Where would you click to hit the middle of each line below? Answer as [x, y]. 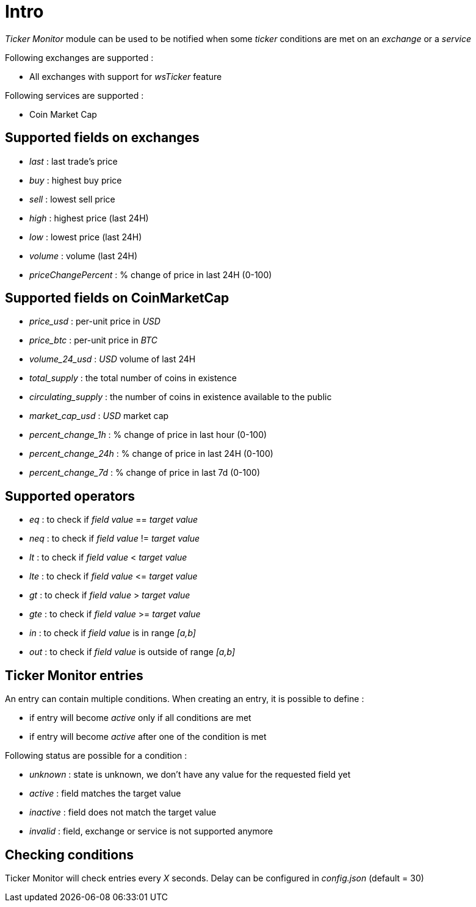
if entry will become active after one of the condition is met [148, 737]
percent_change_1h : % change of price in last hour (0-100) [148, 435]
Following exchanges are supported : [79, 57]
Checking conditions [69, 855]
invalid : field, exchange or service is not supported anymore [151, 831]
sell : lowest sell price [72, 199]
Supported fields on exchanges [102, 138]
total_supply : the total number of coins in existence [133, 378]
